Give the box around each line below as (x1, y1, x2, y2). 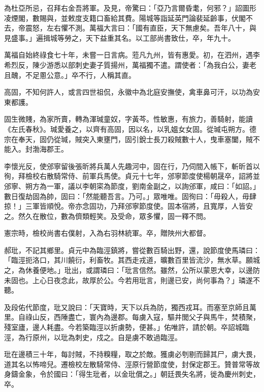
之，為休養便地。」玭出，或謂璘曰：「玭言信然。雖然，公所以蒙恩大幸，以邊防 (4, 265, 260, 275)
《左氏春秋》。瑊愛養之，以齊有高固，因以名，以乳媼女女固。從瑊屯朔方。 (4, 123, 249, 134)
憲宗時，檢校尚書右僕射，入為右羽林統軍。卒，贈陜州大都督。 (4, 228, 210, 238)
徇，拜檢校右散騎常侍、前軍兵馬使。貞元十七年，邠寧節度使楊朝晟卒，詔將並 (4, 171, 260, 181)
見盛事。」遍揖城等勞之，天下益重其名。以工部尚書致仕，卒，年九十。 (4, 32, 235, 43)
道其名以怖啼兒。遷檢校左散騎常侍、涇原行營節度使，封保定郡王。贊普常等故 (4, 358, 260, 369)
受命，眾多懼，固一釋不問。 (117, 210, 210, 221)
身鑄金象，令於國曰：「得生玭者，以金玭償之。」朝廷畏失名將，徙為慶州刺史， (4, 369, 260, 379)
